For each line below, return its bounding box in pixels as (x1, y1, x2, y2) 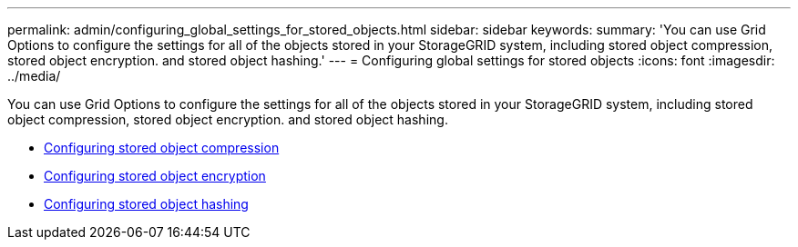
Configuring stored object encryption (44, 168, 266, 183)
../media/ (7, 68, 61, 84)
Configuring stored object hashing (44, 196, 249, 212)
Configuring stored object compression (44, 140, 280, 155)
